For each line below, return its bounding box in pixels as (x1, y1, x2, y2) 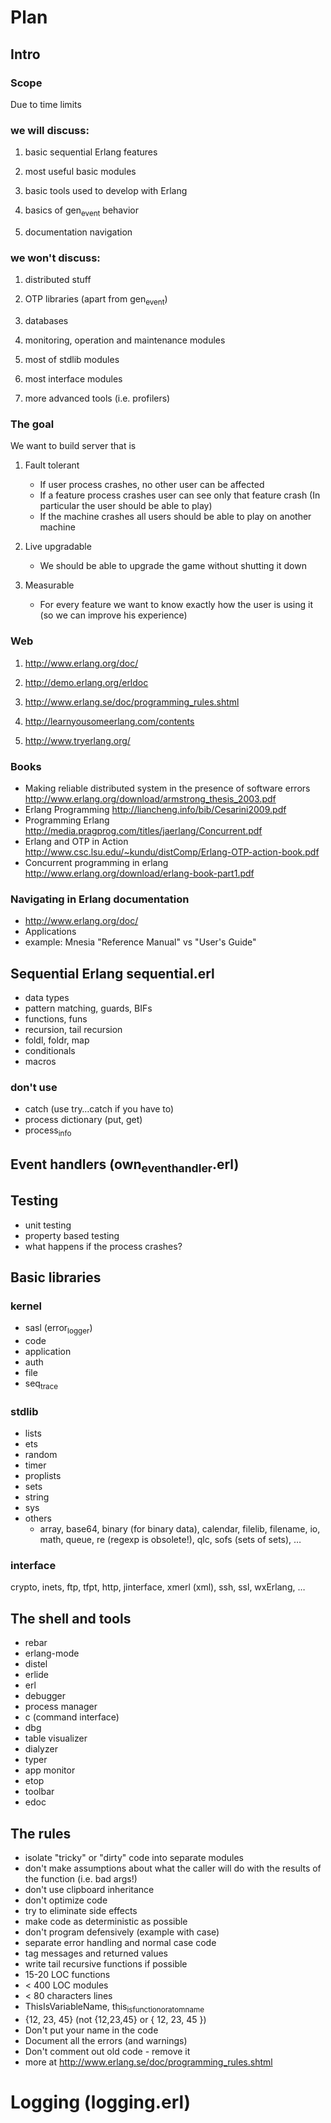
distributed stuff (24, 274, 92, 286)
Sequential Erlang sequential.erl (10, 965, 215, 982)
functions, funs (24, 1013, 88, 1025)
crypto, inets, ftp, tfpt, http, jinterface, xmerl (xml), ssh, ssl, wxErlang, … (10, 1581, 306, 1593)
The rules (10, 1825, 72, 1842)
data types (24, 992, 70, 1004)
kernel (10, 1299, 43, 1313)
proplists (24, 1470, 62, 1482)
